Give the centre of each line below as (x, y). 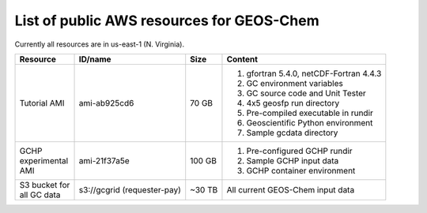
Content (242, 59)
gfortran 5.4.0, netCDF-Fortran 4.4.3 (314, 73)
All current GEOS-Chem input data (291, 189)
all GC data (40, 195)
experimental (44, 160)
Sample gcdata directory (292, 133)
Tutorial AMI (42, 103)
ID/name (95, 59)
